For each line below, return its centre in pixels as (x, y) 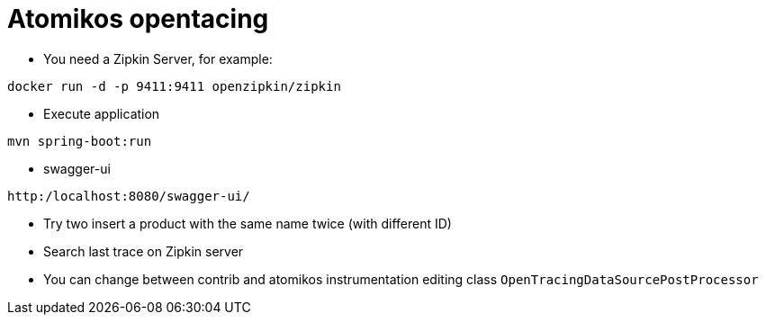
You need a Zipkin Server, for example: (158, 58)
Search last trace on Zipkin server (144, 251)
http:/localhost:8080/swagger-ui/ (129, 196)
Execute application (102, 113)
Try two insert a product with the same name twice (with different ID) (248, 223)
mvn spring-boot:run (80, 141)
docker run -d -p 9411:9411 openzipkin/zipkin (174, 86)
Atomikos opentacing (138, 19)
